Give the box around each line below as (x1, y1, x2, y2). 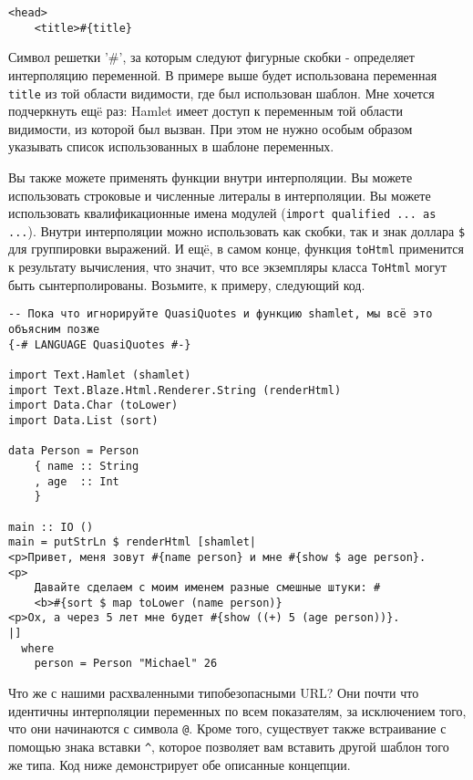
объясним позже (8, 323, 100, 336)
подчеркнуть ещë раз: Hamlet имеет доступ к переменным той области (8, 101, 404, 120)
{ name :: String (34, 459, 139, 473)
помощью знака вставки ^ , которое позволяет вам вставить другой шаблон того (8, 736, 449, 755)
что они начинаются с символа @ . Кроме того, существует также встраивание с (8, 719, 447, 738)
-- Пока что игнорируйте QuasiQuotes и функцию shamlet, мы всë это (8, 307, 433, 321)
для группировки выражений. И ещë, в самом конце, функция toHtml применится (8, 239, 464, 258)
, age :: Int (34, 474, 119, 488)
